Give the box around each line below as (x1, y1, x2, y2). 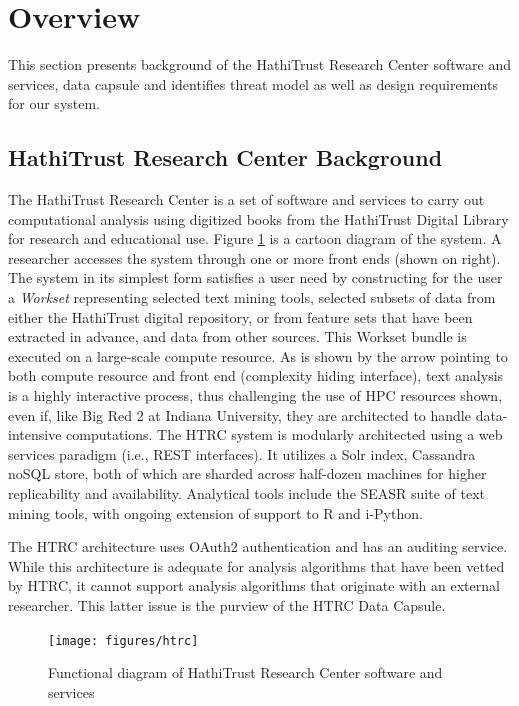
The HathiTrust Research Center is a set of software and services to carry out (8, 189, 485, 210)
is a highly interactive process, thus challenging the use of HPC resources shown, (8, 385, 503, 406)
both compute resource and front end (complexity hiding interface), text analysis (8, 365, 504, 386)
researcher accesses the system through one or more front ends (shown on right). (8, 247, 501, 268)
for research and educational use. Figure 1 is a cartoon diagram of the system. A (8, 228, 502, 249)
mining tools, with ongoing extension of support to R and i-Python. (8, 502, 423, 523)
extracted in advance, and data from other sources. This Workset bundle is (8, 326, 467, 347)
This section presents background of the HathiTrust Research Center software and (8, 54, 511, 75)
